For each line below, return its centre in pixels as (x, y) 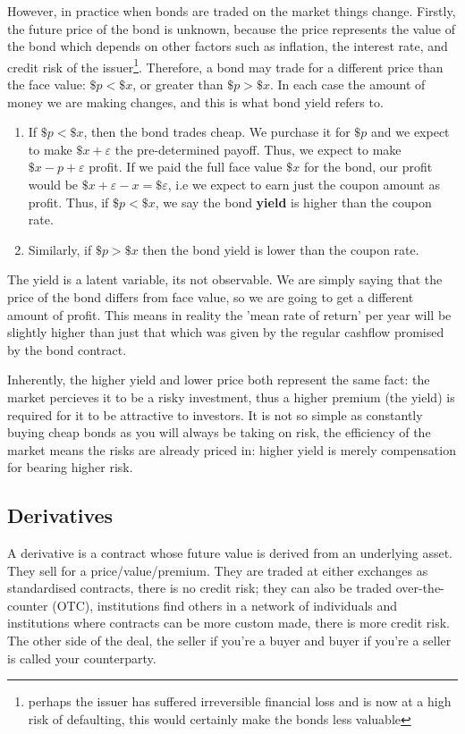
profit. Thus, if (68, 202)
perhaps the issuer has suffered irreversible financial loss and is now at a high (240, 701)
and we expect (410, 132)
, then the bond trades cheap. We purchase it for (217, 132)
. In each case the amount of (347, 84)
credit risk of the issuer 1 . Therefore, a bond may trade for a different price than (225, 65)
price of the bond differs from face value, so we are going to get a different (211, 296)
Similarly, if (60, 249)
